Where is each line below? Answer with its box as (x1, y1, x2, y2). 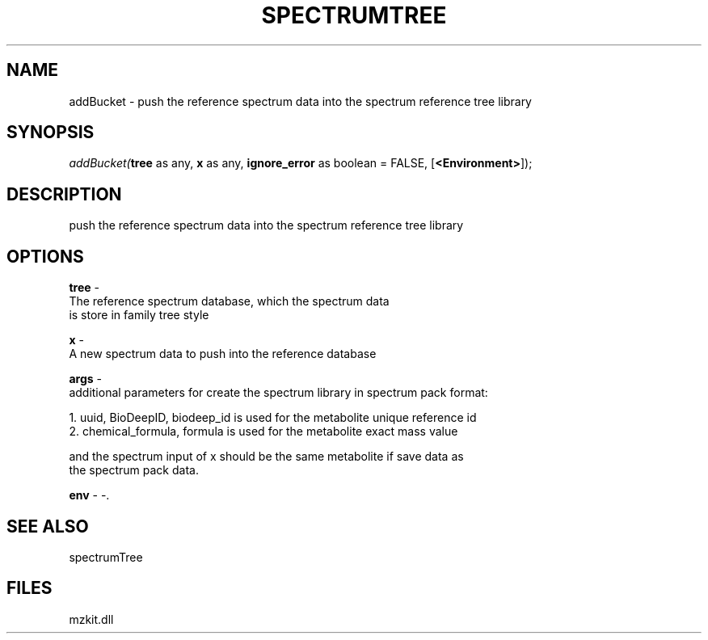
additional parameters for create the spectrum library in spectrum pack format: (69, 385, 488, 400)
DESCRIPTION (6, 183, 122, 204)
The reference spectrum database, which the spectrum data (69, 294, 390, 309)
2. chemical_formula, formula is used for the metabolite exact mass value (69, 424, 458, 439)
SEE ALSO (6, 516, 89, 537)
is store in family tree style (69, 308, 209, 322)
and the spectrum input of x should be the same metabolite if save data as (69, 449, 464, 464)
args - (69, 372, 102, 386)
